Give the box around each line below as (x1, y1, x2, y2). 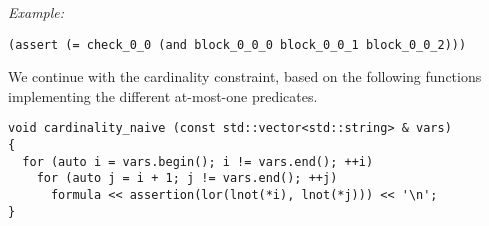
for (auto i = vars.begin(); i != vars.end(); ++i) (22, 154, 374, 169)
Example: (8, 2, 65, 22)
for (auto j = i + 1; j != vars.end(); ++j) (36, 171, 338, 186)
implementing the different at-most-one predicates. (8, 85, 318, 106)
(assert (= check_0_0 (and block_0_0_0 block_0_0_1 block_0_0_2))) (8, 37, 467, 52)
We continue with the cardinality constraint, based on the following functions (8, 66, 482, 87)
